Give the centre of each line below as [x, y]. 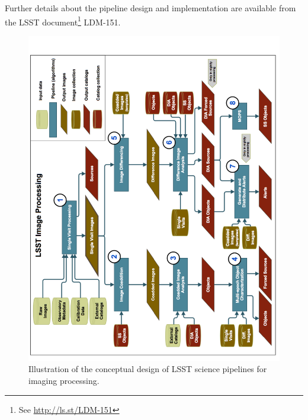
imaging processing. [64, 380]
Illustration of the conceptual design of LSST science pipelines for [148, 369]
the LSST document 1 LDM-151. [63, 21]
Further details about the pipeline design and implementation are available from [150, 8]
